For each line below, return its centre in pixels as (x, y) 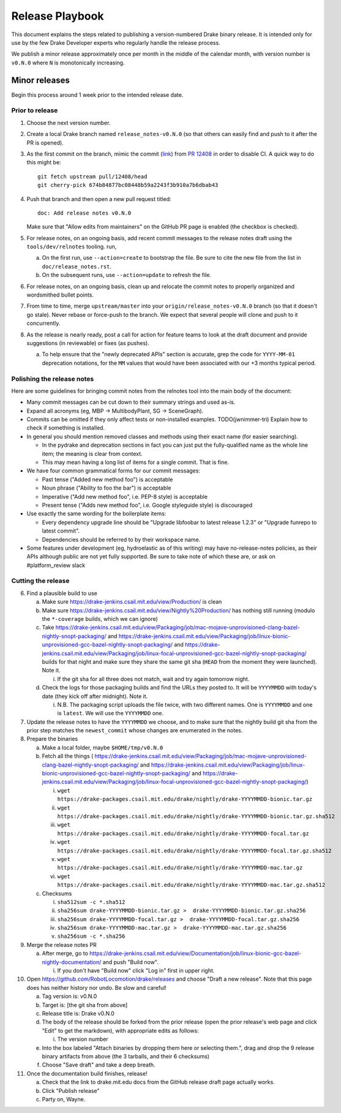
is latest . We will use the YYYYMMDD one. (110, 713)
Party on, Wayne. (64, 1099)
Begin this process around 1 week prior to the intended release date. (97, 94)
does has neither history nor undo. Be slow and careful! (96, 987)
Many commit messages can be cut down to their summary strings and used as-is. (131, 402)
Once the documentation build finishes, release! (87, 1073)
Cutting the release (40, 581)
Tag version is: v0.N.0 (69, 997)
